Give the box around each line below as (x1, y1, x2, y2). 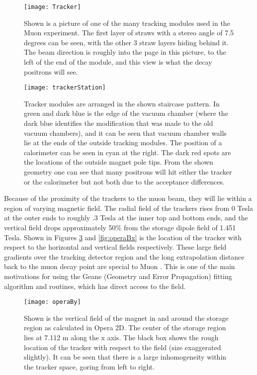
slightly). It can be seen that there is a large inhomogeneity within (24, 352, 227, 362)
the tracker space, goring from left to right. (24, 361, 155, 372)
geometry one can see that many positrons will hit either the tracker (24, 167, 232, 177)
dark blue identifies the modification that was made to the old (24, 118, 213, 128)
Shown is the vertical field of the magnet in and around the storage (24, 312, 229, 323)
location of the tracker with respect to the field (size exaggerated (24, 342, 221, 352)
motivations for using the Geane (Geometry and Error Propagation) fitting (4, 271, 232, 281)
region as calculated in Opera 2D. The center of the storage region (24, 322, 226, 333)
